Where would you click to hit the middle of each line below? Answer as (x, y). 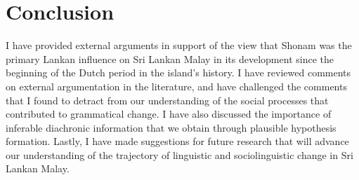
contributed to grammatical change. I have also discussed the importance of (169, 114)
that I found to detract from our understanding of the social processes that (167, 100)
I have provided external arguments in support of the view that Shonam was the (179, 45)
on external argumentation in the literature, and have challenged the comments (176, 86)
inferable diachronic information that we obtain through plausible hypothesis (171, 127)
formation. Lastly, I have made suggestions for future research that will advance (177, 141)
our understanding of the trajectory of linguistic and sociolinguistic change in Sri (179, 154)
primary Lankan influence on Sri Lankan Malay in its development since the (170, 58)
